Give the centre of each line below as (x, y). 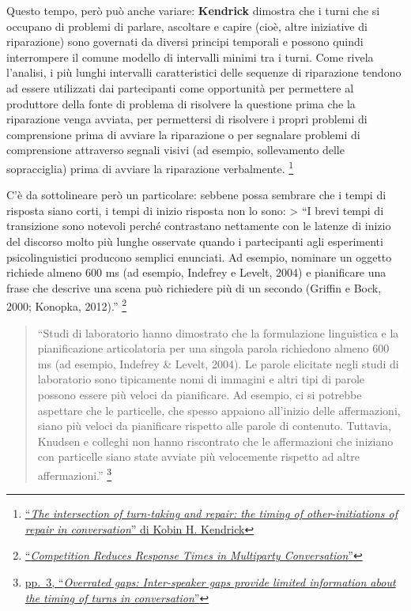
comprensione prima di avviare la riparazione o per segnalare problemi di (183, 134)
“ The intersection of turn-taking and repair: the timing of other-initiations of (211, 513)
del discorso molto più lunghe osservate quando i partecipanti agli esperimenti (195, 241)
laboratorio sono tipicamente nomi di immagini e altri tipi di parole (201, 379)
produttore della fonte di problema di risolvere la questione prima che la (181, 103)
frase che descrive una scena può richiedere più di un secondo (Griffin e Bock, (194, 287)
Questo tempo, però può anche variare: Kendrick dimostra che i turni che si (193, 10)
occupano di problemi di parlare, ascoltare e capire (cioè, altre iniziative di (187, 26)
